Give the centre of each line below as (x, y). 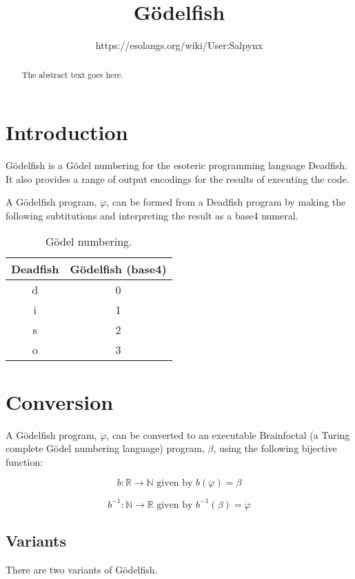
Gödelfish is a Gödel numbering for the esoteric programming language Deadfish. (176, 165)
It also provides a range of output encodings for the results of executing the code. (177, 178)
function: (24, 461)
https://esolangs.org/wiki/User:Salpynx (179, 45)
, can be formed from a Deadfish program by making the (226, 202)
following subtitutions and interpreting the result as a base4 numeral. (152, 215)
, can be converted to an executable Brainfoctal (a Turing (228, 434)
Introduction (67, 132)
